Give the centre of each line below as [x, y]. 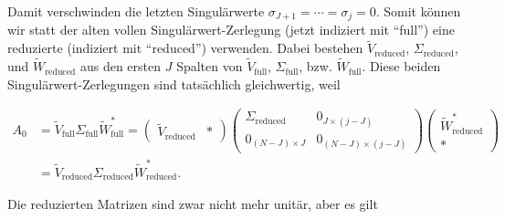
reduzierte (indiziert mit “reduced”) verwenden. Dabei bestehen [185, 48]
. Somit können [418, 11]
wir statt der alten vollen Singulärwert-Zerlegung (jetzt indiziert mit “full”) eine [231, 30]
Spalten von [210, 66]
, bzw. [316, 66]
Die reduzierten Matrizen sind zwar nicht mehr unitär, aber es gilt [193, 203]
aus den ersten [121, 66]
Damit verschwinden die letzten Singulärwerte [136, 11]
